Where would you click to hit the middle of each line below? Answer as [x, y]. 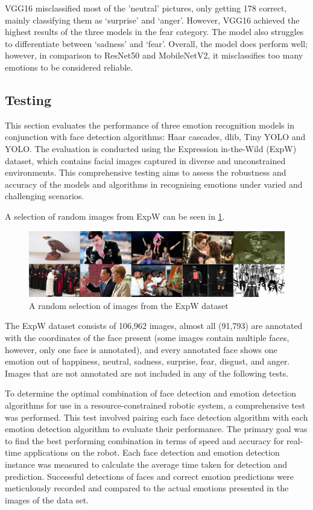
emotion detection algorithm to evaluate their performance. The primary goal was [156, 429]
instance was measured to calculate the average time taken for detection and [146, 464]
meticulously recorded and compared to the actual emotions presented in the [147, 488]
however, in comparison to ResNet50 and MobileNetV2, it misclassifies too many [154, 55]
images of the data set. [47, 499]
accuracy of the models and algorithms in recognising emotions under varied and [154, 184]
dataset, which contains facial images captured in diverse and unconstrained [145, 160]
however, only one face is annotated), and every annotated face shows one [141, 349]
